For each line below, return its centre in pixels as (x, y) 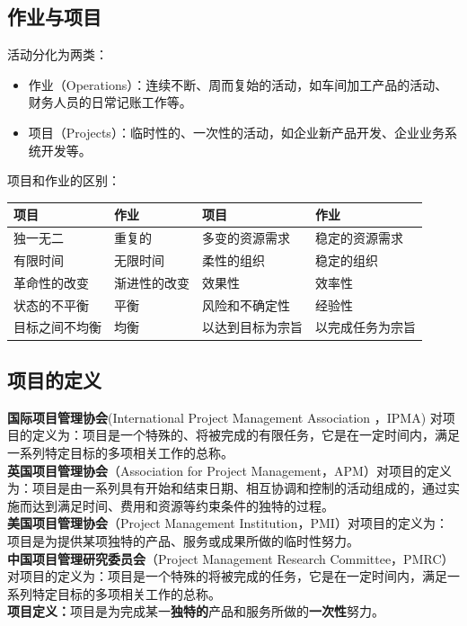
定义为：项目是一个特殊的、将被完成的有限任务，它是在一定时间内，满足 (246, 435)
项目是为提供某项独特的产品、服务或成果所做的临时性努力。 (183, 540)
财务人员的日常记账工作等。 (110, 102)
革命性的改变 (51, 282)
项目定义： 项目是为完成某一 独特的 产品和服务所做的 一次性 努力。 (196, 611)
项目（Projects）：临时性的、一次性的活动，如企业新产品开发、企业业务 (236, 132)
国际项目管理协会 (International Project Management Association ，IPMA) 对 (225, 417)
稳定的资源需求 (359, 238)
